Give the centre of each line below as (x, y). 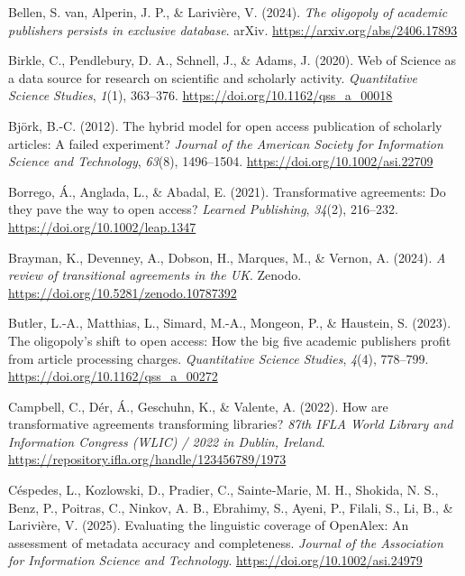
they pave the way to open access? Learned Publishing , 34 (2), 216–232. (203, 209)
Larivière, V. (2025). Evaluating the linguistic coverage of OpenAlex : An (209, 525)
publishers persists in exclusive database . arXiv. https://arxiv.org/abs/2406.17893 (233, 29)
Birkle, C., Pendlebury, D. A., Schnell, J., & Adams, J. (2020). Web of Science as (232, 60)
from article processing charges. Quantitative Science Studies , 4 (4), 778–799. (219, 358)
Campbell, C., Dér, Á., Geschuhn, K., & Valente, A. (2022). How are (198, 406)
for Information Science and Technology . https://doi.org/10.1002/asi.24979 (215, 560)
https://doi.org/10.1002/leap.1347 (102, 226)
